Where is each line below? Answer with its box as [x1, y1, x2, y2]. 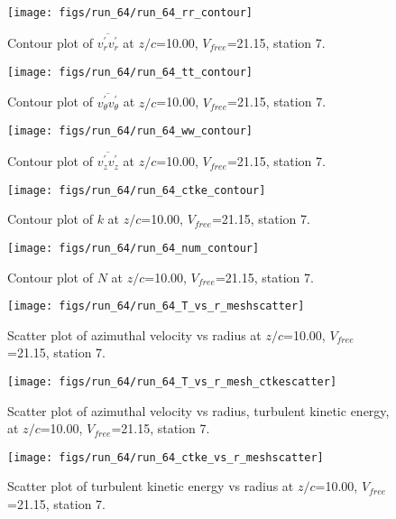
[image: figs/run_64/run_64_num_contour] [7, 241, 260, 255]
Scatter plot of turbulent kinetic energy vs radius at [7, 477, 294, 496]
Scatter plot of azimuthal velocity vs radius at [7, 325, 262, 344]
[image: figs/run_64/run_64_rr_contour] [7, 6, 253, 19]
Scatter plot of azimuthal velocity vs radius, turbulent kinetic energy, [7, 401, 390, 420]
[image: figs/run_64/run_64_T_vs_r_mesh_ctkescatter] [7, 375, 337, 388]
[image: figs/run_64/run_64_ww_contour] [7, 125, 253, 138]
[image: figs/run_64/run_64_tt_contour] [7, 65, 253, 79]
